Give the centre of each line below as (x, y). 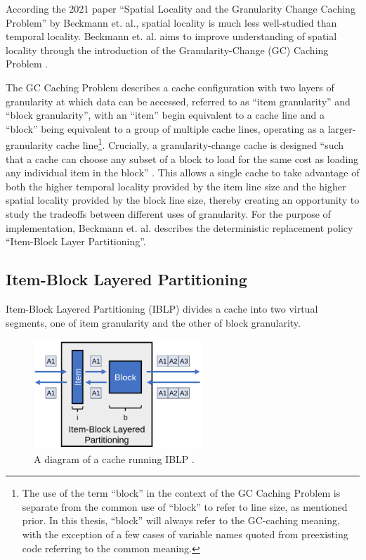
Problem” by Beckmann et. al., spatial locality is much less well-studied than (171, 22)
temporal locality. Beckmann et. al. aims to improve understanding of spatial (171, 36)
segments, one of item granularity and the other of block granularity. (153, 322)
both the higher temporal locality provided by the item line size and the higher (176, 186)
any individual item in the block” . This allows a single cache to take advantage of (183, 172)
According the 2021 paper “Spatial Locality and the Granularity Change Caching (181, 8)
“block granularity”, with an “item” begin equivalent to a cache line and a (165, 115)
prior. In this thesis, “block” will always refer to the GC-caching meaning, (181, 520)
